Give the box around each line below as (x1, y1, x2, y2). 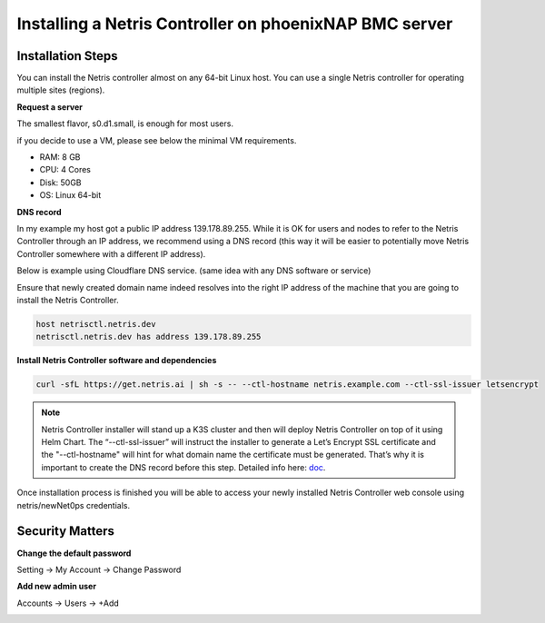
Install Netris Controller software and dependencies (16, 355, 217, 366)
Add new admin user (16, 581, 97, 592)
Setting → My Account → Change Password (16, 564, 182, 575)
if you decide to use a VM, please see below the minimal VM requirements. (16, 134, 297, 145)
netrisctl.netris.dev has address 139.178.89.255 (35, 331, 262, 342)
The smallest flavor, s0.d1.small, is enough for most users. (16, 118, 233, 129)
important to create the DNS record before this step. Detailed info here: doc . (41, 461, 326, 472)
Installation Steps (16, 48, 118, 64)
